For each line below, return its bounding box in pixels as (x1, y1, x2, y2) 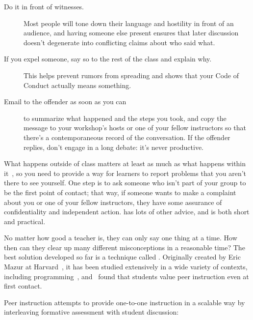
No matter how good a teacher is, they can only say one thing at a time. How (4, 233, 237, 243)
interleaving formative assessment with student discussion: (4, 307, 179, 317)
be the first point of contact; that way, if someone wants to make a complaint (4, 187, 236, 197)
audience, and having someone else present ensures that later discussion (24, 28, 239, 38)
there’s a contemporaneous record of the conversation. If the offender (24, 132, 230, 142)
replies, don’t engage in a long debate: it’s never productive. (24, 142, 204, 152)
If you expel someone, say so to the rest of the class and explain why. (4, 54, 212, 64)
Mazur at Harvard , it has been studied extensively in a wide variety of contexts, (4, 262, 248, 272)
